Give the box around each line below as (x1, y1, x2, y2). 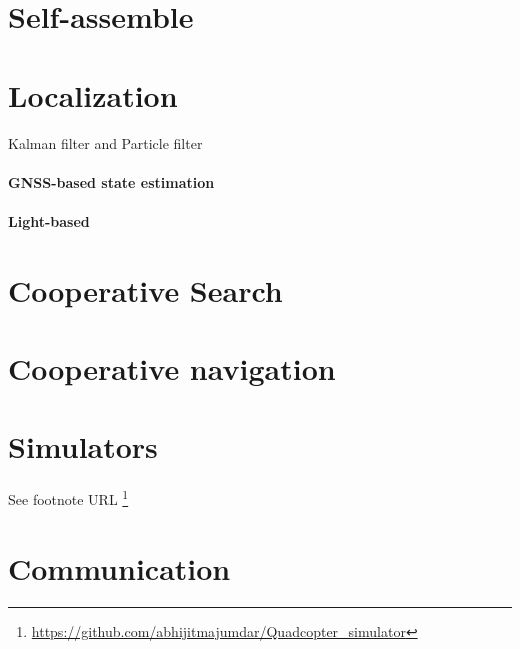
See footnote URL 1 (8, 486, 129, 509)
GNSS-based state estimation (8, 171, 215, 192)
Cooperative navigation (8, 348, 336, 389)
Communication (8, 547, 231, 588)
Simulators (8, 426, 158, 467)
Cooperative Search (8, 269, 283, 310)
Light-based (8, 210, 90, 231)
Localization (8, 74, 178, 115)
